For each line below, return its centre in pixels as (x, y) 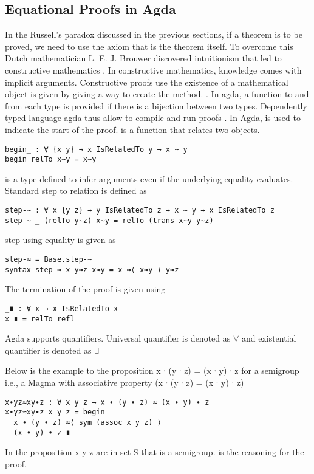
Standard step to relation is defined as (76, 191)
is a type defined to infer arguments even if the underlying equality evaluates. (149, 178)
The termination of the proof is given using (85, 289)
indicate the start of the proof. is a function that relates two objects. (132, 129)
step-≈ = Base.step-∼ (49, 259)
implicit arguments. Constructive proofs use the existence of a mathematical (147, 82)
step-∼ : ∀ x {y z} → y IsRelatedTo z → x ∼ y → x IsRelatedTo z (140, 211)
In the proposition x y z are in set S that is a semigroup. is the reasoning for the (155, 452)
